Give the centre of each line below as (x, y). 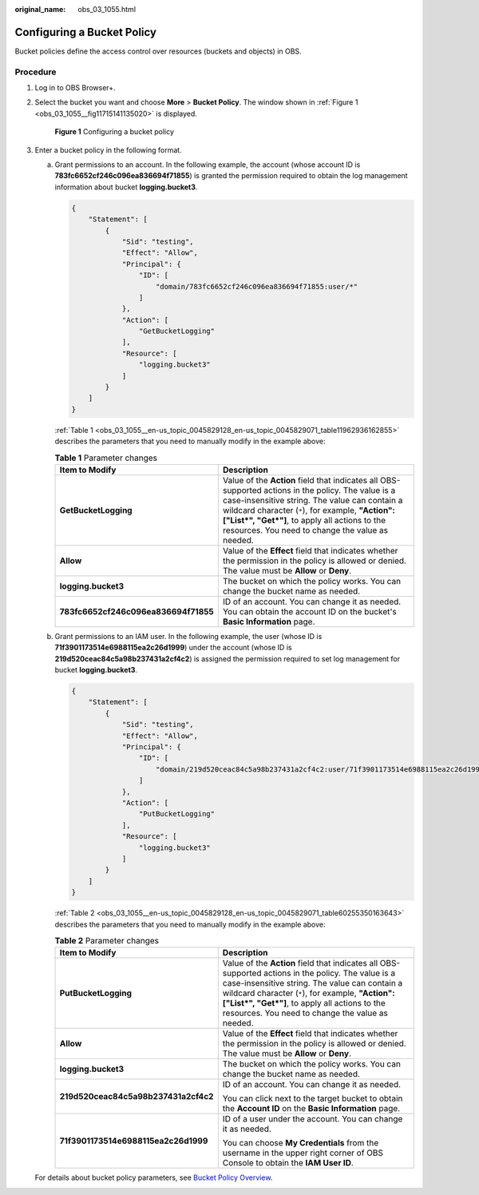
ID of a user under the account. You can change (313, 1119)
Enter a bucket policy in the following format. (109, 150)
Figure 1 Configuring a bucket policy (115, 132)
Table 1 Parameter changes (106, 458)
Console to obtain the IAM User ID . (288, 1163)
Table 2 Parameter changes (107, 941)
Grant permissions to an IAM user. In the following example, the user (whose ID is (188, 636)
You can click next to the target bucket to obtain (313, 1098)
